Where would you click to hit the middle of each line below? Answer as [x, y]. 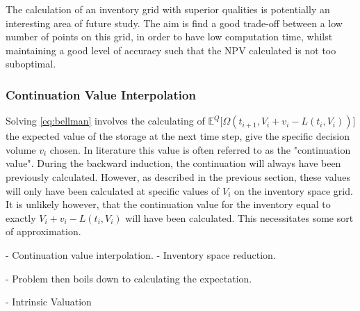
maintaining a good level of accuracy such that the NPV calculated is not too [171, 50]
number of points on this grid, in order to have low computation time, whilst [169, 37]
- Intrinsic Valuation [49, 302]
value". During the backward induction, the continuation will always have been [173, 163]
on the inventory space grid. [294, 190]
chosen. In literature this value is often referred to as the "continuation [200, 149]
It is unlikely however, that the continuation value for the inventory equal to [168, 204]
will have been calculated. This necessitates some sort [239, 217]
